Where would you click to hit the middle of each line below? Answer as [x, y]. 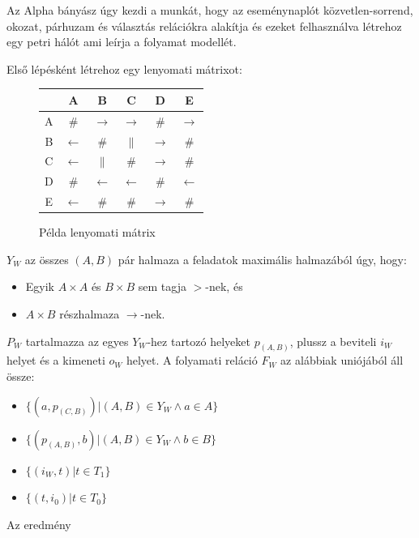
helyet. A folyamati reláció [192, 360]
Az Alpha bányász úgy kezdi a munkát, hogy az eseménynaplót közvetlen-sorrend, [210, 10]
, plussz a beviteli [333, 341]
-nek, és [224, 286]
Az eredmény [39, 524]
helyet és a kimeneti [56, 360]
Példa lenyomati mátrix [97, 232]
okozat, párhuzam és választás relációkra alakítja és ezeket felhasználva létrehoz [204, 26]
